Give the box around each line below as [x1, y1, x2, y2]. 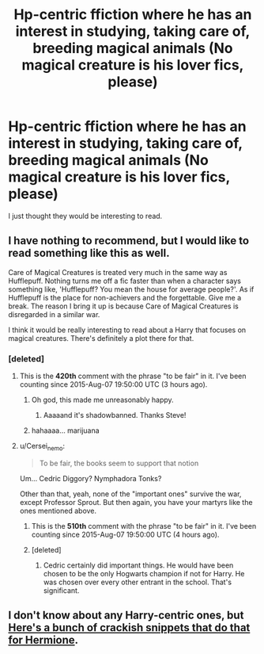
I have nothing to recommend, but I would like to [8, 234, 250, 247]
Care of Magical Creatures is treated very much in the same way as [8, 267, 228, 277]
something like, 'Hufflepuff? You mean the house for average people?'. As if [8, 284, 255, 294]
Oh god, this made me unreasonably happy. [31, 395, 174, 405]
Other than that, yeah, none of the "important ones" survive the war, [19, 489, 242, 499]
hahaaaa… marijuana [31, 426, 100, 435]
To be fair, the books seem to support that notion [39, 458, 199, 468]
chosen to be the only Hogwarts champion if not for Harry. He [43, 568, 245, 578]
